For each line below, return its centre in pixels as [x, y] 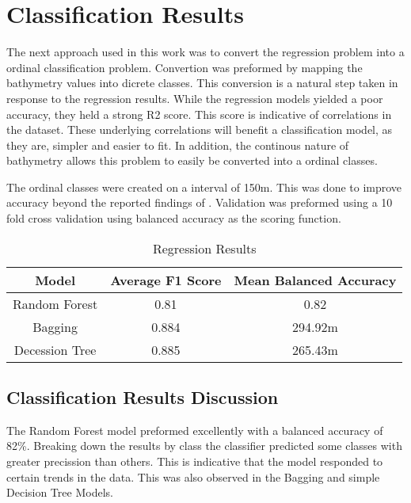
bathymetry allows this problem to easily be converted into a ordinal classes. [192, 160]
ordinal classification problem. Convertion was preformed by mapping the [185, 67]
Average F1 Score [166, 280]
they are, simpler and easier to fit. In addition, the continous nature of [178, 145]
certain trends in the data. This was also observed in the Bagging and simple [193, 476]
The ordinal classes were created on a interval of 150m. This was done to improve [204, 187]
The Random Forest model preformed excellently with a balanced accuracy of [195, 430]
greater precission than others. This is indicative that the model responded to [195, 461]
